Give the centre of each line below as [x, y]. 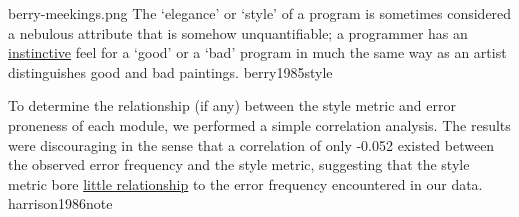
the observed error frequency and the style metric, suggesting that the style [239, 164]
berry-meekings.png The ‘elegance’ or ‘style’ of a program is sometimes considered [260, 13]
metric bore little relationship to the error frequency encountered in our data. [245, 183]
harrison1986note [60, 203]
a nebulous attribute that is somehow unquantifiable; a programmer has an [238, 32]
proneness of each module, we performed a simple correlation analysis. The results [259, 124]
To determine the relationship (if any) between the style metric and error [232, 105]
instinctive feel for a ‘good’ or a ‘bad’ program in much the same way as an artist [257, 52]
